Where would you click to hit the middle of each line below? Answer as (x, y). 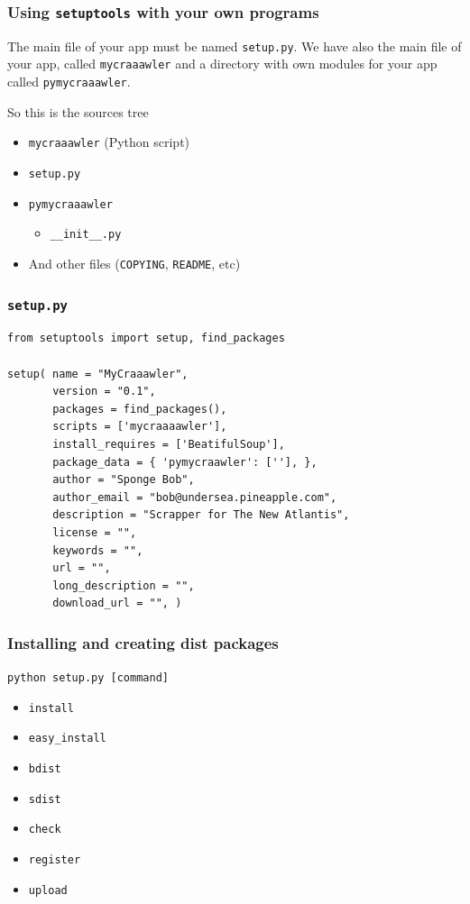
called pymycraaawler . (69, 82)
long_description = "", (124, 585)
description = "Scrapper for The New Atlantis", (201, 515)
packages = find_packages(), (140, 409)
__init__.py (86, 235)
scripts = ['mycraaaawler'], (140, 427)
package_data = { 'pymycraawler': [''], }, (185, 462)
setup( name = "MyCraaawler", (98, 374)
